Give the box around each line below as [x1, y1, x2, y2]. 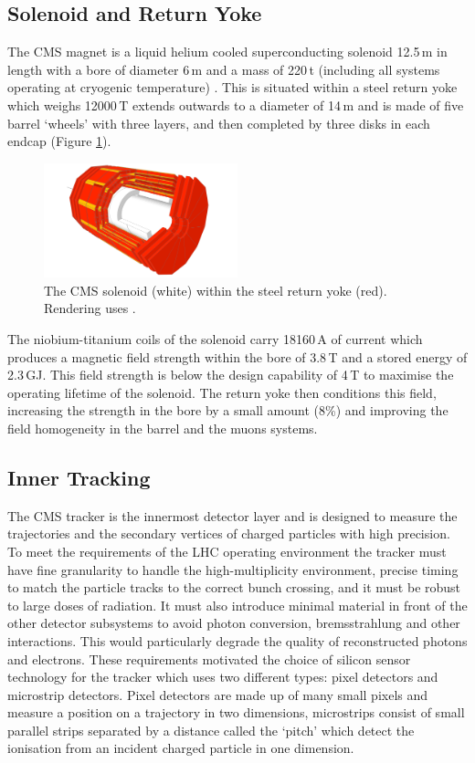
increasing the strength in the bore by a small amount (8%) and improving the [7, 401, 449, 420]
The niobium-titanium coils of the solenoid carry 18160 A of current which [7, 329, 423, 348]
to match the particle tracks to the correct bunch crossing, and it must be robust [7, 578, 461, 597]
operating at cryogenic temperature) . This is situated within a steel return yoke [7, 78, 458, 97]
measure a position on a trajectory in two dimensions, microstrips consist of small [7, 703, 465, 722]
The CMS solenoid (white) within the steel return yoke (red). [44, 280, 387, 299]
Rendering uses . [44, 298, 136, 318]
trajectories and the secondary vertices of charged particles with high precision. [7, 524, 450, 543]
